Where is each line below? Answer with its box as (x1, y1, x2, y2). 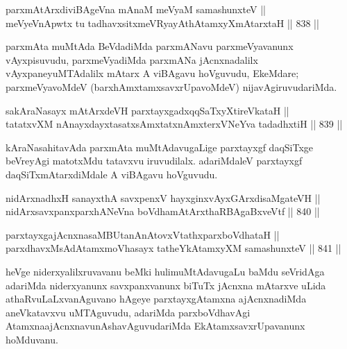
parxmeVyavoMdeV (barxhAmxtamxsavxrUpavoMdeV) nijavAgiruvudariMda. (6, 79, 337, 94)
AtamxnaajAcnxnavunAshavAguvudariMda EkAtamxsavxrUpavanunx (6, 318, 305, 333)
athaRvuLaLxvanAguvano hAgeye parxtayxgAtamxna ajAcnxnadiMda (6, 291, 307, 306)
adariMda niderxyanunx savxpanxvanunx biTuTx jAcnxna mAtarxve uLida (6, 278, 326, 292)
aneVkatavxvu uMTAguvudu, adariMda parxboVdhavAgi (6, 305, 251, 319)
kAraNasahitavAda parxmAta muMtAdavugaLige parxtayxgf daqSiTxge (6, 139, 314, 154)
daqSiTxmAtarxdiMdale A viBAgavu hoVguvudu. (6, 167, 218, 181)
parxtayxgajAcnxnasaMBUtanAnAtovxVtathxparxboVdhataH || (6, 227, 280, 241)
